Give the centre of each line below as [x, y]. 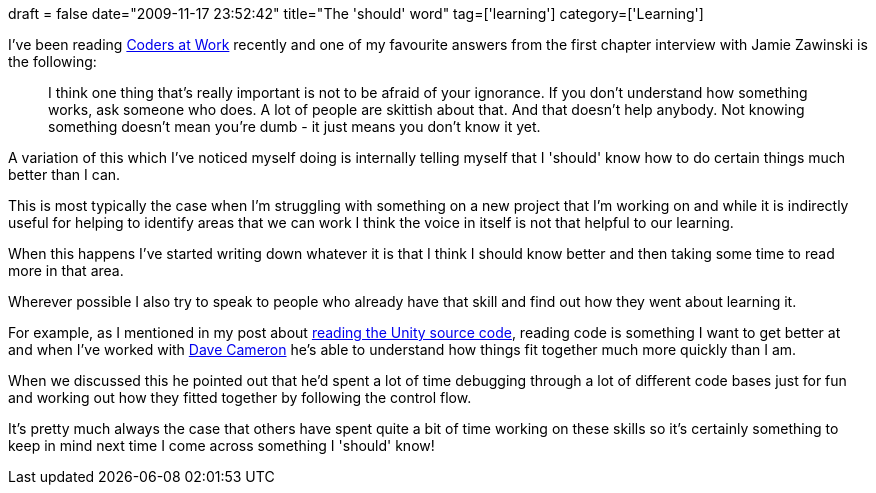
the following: [52, 61]
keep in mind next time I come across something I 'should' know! [221, 445]
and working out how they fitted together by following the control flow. [240, 397]
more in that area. [66, 270]
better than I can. [64, 174]
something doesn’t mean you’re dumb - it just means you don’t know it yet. [294, 126]
